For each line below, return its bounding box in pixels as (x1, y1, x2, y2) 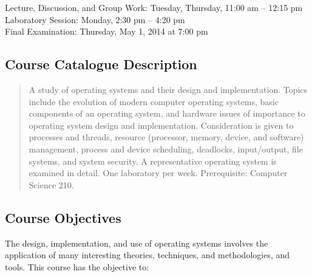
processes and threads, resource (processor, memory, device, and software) (29, 131, 304, 143)
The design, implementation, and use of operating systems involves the (5, 236, 268, 249)
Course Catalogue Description (5, 55, 197, 74)
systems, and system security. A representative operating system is (29, 154, 277, 167)
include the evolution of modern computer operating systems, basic (29, 95, 279, 108)
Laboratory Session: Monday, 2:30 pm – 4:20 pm (5, 13, 185, 26)
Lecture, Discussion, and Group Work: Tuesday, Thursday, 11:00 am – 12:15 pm (5, 1, 303, 13)
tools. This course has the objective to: (5, 260, 149, 273)
